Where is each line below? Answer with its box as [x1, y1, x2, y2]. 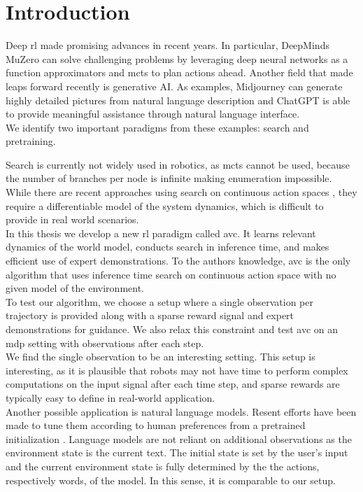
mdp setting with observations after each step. [6, 335, 204, 350]
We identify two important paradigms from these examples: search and [6, 120, 309, 134]
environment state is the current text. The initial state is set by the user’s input [6, 445, 348, 460]
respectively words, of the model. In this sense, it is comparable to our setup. [6, 472, 336, 487]
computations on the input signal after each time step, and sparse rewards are [6, 377, 340, 391]
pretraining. [6, 134, 56, 148]
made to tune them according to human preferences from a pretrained [6, 418, 306, 433]
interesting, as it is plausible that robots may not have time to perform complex [6, 363, 348, 377]
